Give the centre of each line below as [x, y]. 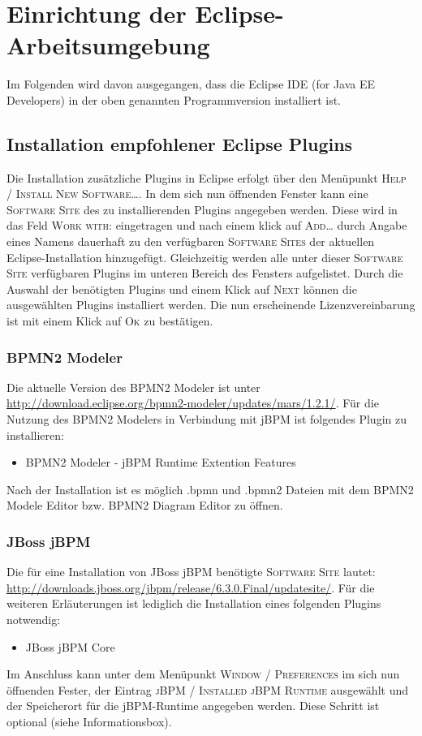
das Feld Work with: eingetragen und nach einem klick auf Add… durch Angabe [207, 225]
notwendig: [34, 620]
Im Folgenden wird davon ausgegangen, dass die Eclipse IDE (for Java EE [191, 84]
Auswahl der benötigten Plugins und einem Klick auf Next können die [182, 288]
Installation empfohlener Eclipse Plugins [180, 143]
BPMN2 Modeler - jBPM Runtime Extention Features [161, 462]
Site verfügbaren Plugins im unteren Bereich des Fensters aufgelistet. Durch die [205, 273]
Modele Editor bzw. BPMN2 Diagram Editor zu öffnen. [145, 505]
